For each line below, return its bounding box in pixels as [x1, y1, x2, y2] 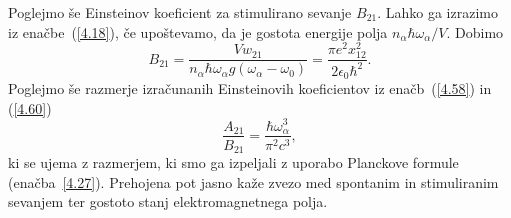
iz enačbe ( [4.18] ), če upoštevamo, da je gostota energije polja [8, 21, 388, 42]
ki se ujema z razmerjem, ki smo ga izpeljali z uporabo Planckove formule [8, 152, 459, 173]
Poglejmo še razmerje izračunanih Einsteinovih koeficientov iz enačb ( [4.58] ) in [8, 78, 492, 99]
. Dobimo [446, 21, 504, 42]
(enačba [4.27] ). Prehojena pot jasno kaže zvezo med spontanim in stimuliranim [8, 171, 499, 192]
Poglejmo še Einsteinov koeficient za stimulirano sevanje [8, 2, 352, 22]
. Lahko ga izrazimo [377, 2, 498, 22]
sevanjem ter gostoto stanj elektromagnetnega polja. [8, 191, 328, 212]
